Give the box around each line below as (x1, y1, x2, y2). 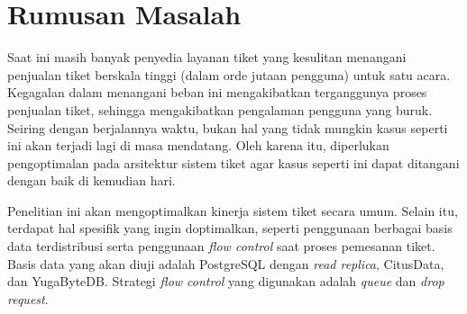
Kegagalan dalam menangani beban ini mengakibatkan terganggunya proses (7, 83, 427, 102)
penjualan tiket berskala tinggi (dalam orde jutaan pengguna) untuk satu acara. (7, 65, 451, 84)
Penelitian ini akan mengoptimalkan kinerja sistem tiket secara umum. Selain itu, (7, 201, 458, 220)
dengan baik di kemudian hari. (7, 171, 176, 190)
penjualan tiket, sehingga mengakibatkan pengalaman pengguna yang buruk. (7, 100, 433, 119)
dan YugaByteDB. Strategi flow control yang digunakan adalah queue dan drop (7, 272, 444, 291)
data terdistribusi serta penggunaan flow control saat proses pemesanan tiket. (7, 237, 435, 256)
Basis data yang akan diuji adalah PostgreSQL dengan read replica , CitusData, (7, 254, 444, 273)
